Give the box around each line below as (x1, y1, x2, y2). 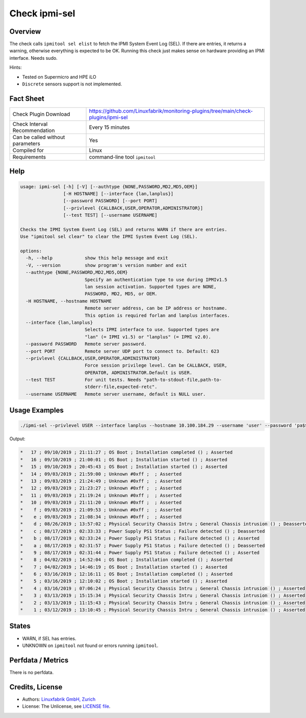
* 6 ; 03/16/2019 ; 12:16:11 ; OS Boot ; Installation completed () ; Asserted (20, 571, 233, 577)
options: (20, 248, 42, 254)
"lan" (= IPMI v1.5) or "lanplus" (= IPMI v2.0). (84, 334, 212, 340)
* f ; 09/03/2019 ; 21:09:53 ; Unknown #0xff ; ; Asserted (20, 507, 182, 512)
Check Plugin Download (12, 110, 70, 118)
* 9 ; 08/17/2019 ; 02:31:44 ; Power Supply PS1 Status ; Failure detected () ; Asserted (20, 550, 260, 555)
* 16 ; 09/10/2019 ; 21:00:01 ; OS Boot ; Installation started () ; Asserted (20, 457, 227, 462)
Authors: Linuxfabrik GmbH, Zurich (22, 696, 96, 702)
